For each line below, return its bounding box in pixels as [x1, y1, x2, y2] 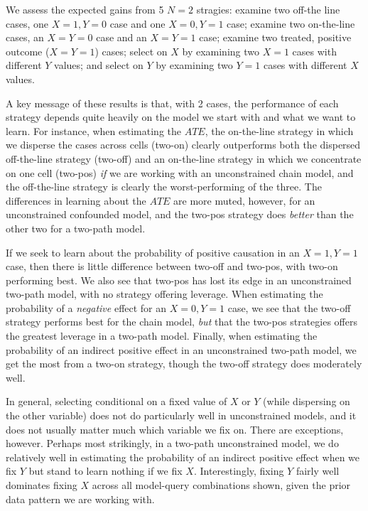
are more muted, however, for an [173, 193, 315, 208]
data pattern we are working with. [6, 491, 155, 506]
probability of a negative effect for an [6, 300, 167, 315]
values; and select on [54, 58, 144, 72]
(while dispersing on [263, 394, 350, 409]
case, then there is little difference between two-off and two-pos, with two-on [6, 259, 338, 274]
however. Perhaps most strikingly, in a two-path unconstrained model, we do [6, 436, 339, 451]
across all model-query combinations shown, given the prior [92, 478, 351, 492]
